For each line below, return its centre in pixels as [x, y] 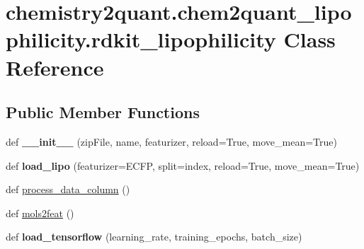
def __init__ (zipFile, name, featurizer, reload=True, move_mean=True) [171, 141]
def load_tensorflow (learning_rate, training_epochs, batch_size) [154, 237]
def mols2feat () [40, 213]
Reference [55, 67]
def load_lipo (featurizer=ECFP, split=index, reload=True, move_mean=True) [183, 165]
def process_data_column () [68, 189]
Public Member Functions [103, 112]
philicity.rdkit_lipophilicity [141, 39]
